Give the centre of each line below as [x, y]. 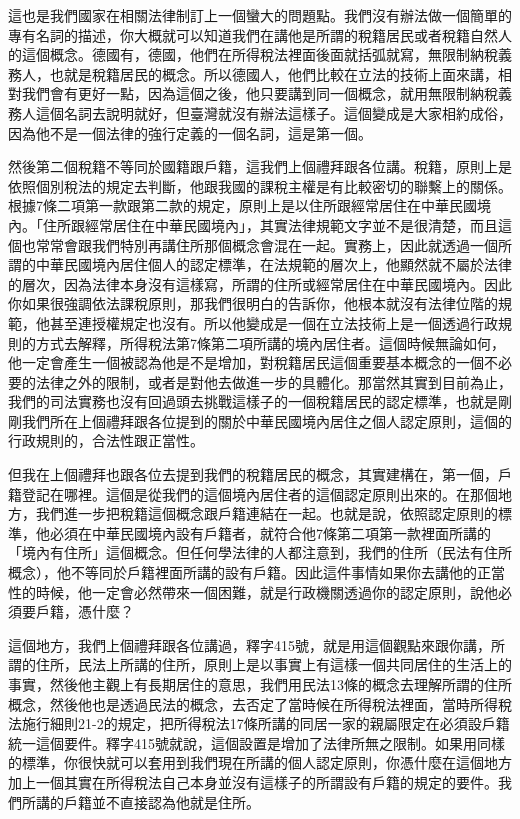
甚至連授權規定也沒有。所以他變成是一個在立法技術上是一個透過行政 [273, 322]
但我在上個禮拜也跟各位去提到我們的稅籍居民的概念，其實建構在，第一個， [253, 474]
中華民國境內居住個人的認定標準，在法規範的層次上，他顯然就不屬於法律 [273, 264]
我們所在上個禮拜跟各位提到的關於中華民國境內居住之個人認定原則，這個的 [266, 420]
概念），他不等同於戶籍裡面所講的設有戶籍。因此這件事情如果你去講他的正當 [256, 572]
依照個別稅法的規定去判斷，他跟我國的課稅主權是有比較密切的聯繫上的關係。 [260, 185]
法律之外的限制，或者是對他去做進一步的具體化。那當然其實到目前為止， [273, 381]
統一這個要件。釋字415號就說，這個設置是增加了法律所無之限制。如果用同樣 [256, 742]
